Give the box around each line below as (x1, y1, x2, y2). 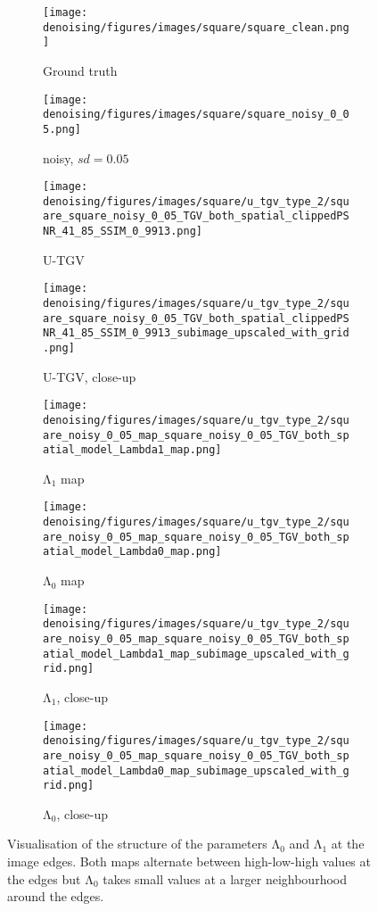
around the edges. (7, 887, 104, 906)
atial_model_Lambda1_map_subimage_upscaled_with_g (43, 647, 349, 660)
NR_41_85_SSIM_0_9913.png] (43, 225, 202, 238)
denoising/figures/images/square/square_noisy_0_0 (43, 108, 349, 121)
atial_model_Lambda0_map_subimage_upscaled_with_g (43, 764, 349, 777)
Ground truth (43, 61, 118, 79)
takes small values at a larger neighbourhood (103, 869, 347, 888)
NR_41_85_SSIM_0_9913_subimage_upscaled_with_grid (43, 327, 349, 340)
